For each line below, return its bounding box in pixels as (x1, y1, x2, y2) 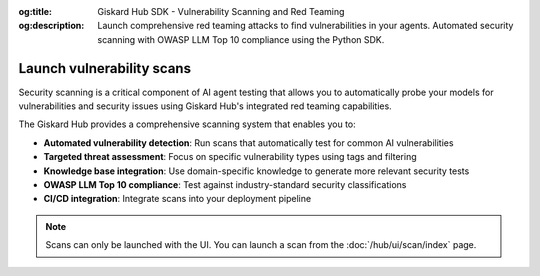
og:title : (18, 6, 53, 17)
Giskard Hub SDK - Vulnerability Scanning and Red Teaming (97, 6, 345, 17)
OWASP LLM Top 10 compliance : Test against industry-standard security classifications (43, 179, 407, 191)
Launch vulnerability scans (18, 60, 192, 77)
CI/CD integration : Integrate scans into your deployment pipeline (43, 193, 312, 205)
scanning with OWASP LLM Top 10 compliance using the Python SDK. (97, 33, 385, 45)
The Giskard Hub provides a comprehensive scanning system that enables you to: (18, 118, 357, 130)
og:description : (18, 20, 85, 32)
